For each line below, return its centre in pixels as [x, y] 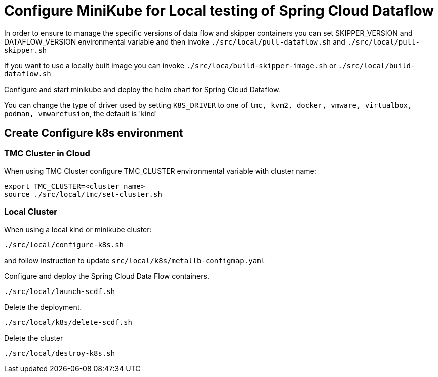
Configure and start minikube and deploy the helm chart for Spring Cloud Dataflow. [143, 89]
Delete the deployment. [43, 307]
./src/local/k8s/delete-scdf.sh [68, 322]
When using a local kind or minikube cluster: [78, 229]
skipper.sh [26, 50]
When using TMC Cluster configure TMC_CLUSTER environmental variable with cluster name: [160, 171]
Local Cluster [31, 212]
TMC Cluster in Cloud [47, 153]
